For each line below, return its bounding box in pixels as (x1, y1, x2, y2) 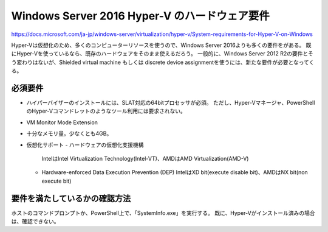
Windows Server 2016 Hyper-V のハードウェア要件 (11, 9, 270, 23)
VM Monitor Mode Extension (26, 119, 98, 126)
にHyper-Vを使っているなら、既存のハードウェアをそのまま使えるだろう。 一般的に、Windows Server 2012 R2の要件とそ (11, 50, 314, 57)
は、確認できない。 (11, 218, 60, 225)
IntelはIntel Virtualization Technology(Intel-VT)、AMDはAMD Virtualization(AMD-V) (41, 155, 249, 162)
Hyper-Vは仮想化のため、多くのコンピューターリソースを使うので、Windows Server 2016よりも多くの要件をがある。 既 (11, 41, 312, 49)
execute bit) (41, 177, 72, 185)
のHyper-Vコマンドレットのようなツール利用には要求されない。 (26, 107, 186, 115)
